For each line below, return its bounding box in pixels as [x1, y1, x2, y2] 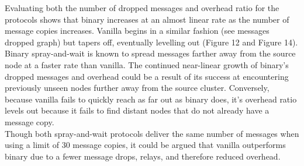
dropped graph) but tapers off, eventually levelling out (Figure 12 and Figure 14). [5, 36, 298, 48]
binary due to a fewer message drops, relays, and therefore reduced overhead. [5, 150, 281, 162]
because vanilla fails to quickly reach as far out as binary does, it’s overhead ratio [5, 93, 297, 105]
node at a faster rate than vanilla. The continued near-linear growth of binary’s [5, 58, 289, 70]
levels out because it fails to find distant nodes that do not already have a [5, 104, 270, 116]
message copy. [5, 115, 54, 128]
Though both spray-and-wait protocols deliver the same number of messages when [5, 127, 299, 139]
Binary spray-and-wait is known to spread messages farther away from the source [5, 47, 296, 59]
